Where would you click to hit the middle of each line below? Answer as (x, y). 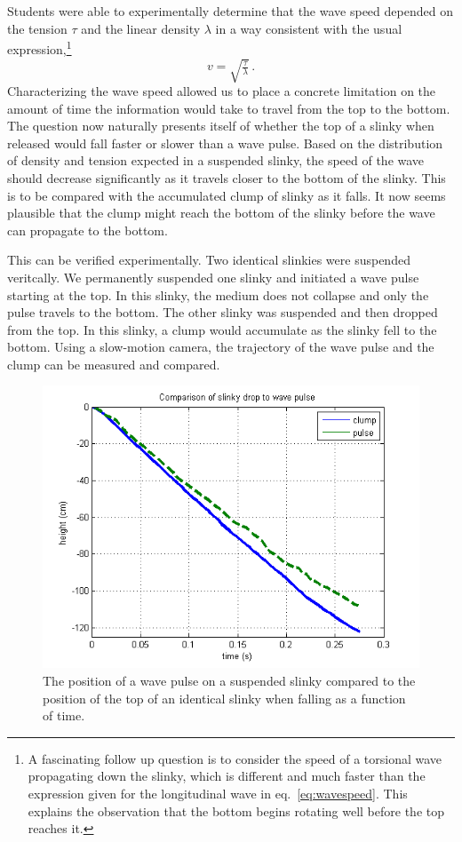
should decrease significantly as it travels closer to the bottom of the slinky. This (227, 177)
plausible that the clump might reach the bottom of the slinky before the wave (221, 213)
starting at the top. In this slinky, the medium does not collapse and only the (218, 294)
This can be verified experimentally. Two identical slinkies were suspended (209, 260)
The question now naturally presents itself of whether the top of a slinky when (221, 126)
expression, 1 (40, 48)
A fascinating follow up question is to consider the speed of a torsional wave (235, 758)
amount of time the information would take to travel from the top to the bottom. (229, 108)
